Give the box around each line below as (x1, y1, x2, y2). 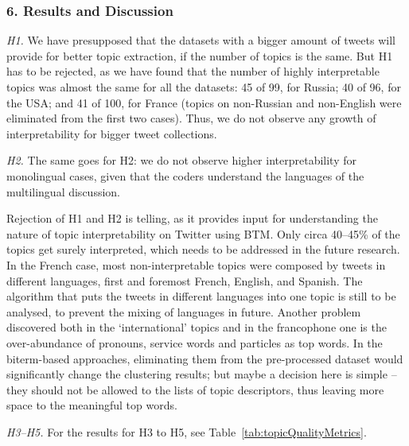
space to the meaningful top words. (6, 397, 177, 413)
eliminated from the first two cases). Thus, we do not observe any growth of (6, 110, 376, 126)
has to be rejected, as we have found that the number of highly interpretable (6, 63, 380, 80)
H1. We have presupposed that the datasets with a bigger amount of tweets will (6, 32, 395, 48)
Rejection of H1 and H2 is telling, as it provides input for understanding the (6, 210, 378, 227)
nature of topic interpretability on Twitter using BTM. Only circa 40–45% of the (6, 225, 400, 242)
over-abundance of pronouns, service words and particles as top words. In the (6, 334, 383, 351)
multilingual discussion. (6, 183, 120, 200)
